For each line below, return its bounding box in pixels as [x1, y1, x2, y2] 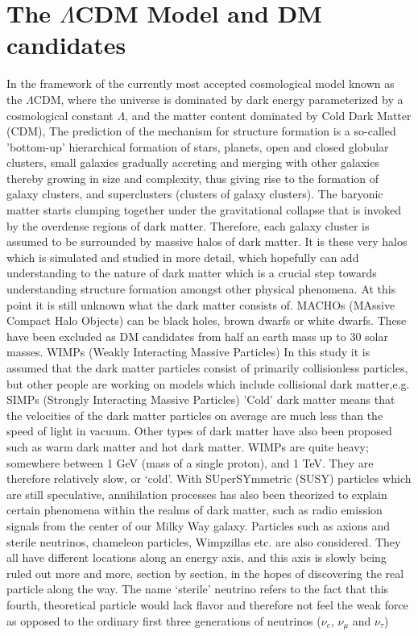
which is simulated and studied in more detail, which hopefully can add [6, 248, 359, 265]
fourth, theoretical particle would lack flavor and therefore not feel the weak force [6, 596, 408, 613]
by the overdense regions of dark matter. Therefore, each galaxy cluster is [6, 217, 370, 234]
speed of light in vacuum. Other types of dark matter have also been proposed [6, 422, 392, 439]
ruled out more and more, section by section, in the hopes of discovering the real [6, 564, 404, 581]
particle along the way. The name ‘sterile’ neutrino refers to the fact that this [6, 580, 389, 597]
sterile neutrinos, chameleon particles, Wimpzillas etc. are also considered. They [6, 533, 401, 550]
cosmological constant [6, 106, 114, 123]
